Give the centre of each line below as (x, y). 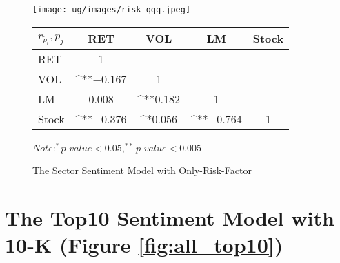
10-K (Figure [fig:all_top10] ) (144, 245)
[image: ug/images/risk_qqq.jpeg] (112, 10)
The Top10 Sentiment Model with (170, 218)
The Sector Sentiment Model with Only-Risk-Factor (142, 170)
